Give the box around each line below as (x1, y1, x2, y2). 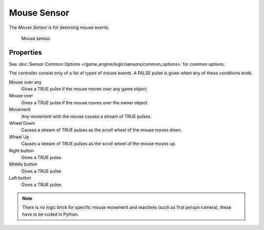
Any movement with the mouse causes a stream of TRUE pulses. (21, 113, 152, 119)
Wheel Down (9, 120, 35, 126)
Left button (9, 175, 31, 181)
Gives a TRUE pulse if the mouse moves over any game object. (21, 86, 148, 92)
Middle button (9, 161, 38, 167)
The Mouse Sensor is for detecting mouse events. (9, 24, 110, 30)
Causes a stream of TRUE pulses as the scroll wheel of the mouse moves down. (21, 127, 182, 133)
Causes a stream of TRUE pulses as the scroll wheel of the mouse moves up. (21, 141, 176, 147)
